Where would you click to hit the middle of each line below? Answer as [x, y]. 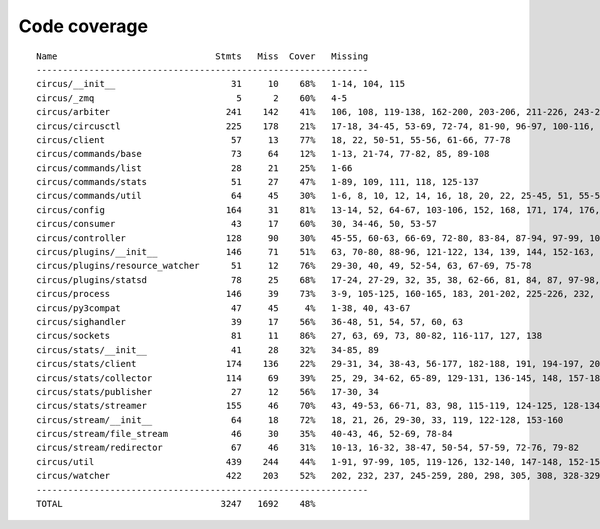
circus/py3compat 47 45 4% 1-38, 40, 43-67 [223, 308]
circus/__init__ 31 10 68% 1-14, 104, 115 [221, 84]
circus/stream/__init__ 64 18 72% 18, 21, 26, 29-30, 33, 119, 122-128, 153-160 [300, 419]
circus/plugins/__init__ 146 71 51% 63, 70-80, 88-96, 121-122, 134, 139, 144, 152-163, [315, 252]
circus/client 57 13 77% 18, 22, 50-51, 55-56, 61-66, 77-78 [273, 139]
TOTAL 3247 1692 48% [176, 504]
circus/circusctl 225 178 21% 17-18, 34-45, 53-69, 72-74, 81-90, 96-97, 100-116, [315, 126]
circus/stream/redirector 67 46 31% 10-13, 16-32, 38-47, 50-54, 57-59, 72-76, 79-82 [308, 448]
